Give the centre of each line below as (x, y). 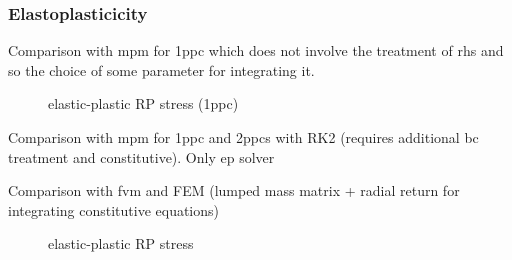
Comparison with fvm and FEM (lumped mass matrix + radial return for (234, 190)
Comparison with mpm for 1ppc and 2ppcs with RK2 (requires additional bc (243, 137)
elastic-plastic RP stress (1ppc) (143, 103)
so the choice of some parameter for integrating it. (161, 69)
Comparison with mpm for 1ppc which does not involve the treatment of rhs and (256, 50)
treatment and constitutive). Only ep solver (141, 156)
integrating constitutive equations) (113, 209)
